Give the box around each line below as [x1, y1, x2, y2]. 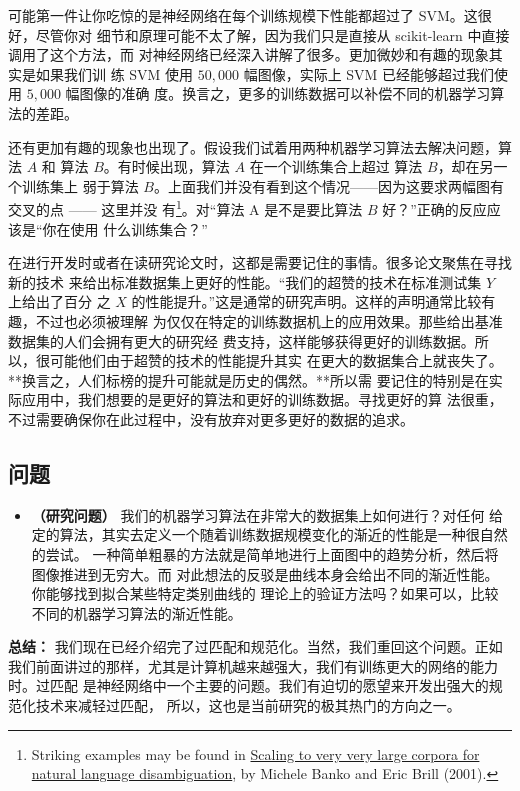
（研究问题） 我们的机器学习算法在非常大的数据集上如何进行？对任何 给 [31, 504, 504, 525]
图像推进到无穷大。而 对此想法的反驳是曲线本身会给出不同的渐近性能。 [31, 563, 499, 584]
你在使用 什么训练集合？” [42, 218, 208, 239]
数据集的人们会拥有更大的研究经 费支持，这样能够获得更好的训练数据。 [8, 330, 475, 351]
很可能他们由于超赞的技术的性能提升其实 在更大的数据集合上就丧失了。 [35, 350, 503, 371]
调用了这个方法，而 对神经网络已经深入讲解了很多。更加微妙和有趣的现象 [8, 44, 489, 65]
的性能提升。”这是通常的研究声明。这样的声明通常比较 [131, 291, 482, 312]
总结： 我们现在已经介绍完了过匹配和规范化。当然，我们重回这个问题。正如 [8, 636, 503, 657]
